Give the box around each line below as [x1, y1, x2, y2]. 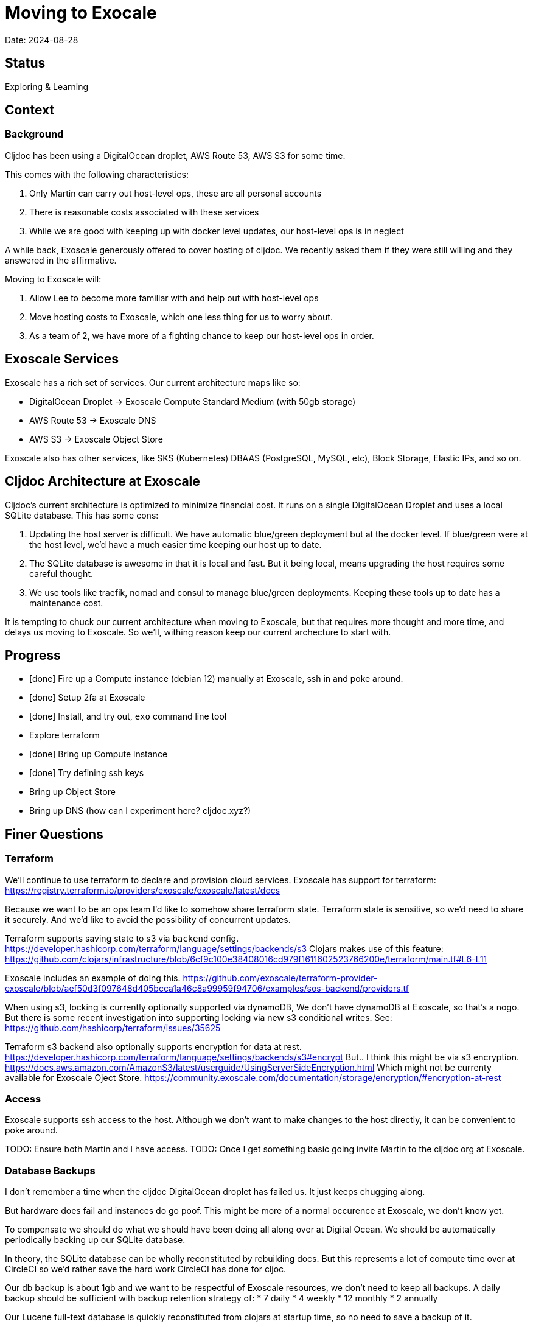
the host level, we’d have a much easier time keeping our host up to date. [29, 539, 322, 550]
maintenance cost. [29, 597, 103, 608]
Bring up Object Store [29, 786, 116, 797]
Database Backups [5, 1164, 96, 1177]
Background [5, 128, 64, 141]
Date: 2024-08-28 [5, 34, 78, 45]
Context [5, 102, 55, 118]
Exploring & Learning [5, 81, 89, 92]
